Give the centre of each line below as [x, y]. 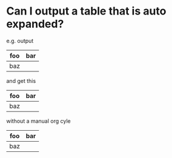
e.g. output [20, 41]
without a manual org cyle [38, 121]
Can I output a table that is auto [86, 11]
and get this [21, 81]
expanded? [35, 24]
